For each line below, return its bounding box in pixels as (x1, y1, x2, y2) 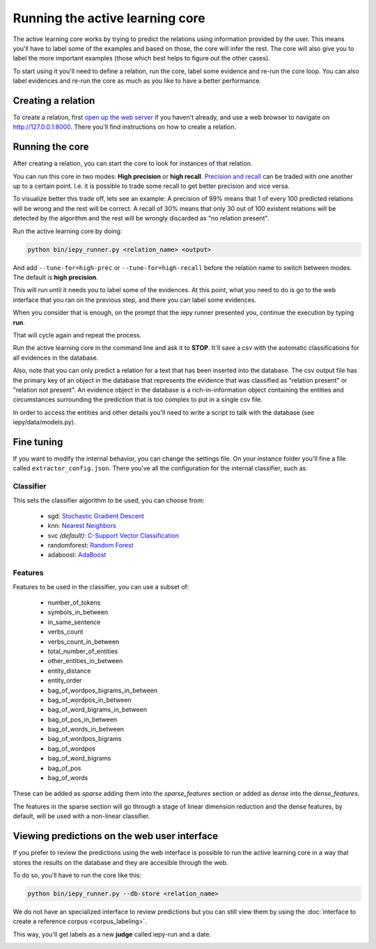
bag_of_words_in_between (47, 725, 125, 733)
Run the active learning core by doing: (13, 227, 123, 235)
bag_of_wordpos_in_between (47, 696, 132, 704)
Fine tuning (13, 436, 63, 448)
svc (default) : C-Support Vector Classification (47, 531, 179, 539)
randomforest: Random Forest (47, 541, 134, 550)
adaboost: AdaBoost (47, 550, 107, 559)
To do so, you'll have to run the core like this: (13, 870, 142, 879)
